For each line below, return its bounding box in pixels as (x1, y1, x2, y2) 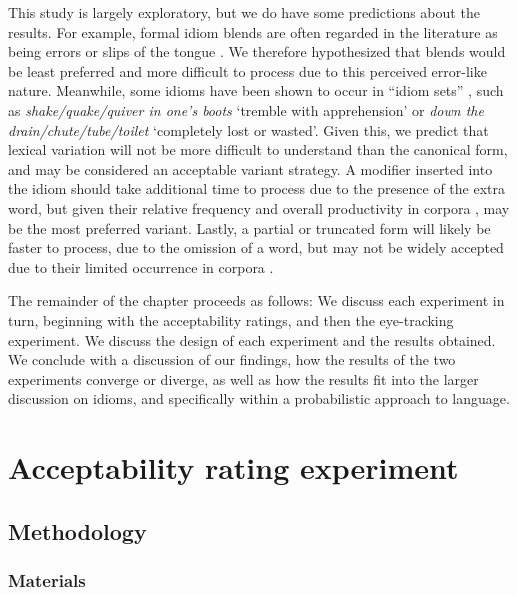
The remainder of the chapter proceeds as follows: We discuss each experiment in (8, 290, 505, 311)
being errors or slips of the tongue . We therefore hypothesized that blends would (8, 41, 506, 62)
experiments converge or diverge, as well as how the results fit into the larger (8, 368, 479, 389)
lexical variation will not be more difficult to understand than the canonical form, (8, 139, 508, 160)
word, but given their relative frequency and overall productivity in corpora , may (8, 197, 510, 218)
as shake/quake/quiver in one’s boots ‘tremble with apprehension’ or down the (8, 99, 484, 120)
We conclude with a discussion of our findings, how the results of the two (8, 349, 456, 370)
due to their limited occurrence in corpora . (8, 256, 274, 277)
